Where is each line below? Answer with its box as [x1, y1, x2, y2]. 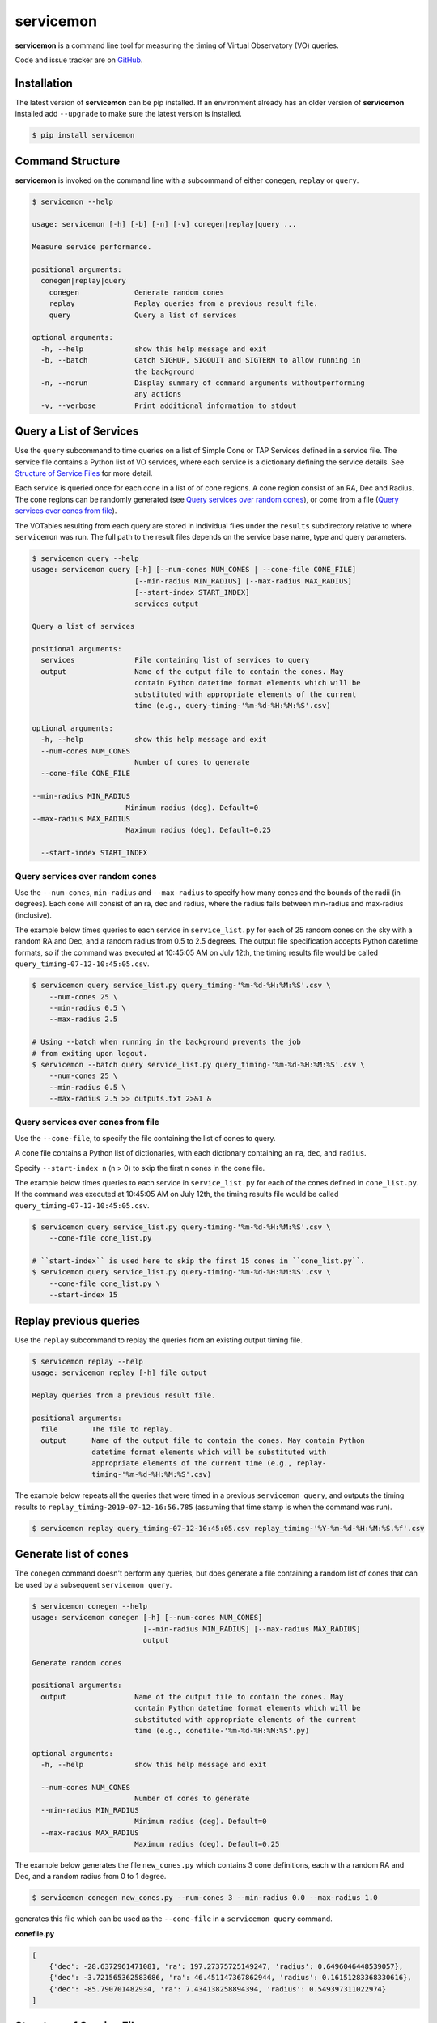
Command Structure [15, 154, 121, 168]
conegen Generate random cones [49, 287, 224, 297]
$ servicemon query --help [32, 553, 139, 562]
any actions [134, 389, 182, 399]
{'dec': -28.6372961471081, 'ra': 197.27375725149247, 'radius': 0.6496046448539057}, [49, 1962, 404, 1971]
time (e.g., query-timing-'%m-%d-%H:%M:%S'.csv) [134, 701, 331, 710]
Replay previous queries [15, 1313, 141, 1327]
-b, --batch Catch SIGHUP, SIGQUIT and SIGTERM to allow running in [40, 356, 361, 365]
